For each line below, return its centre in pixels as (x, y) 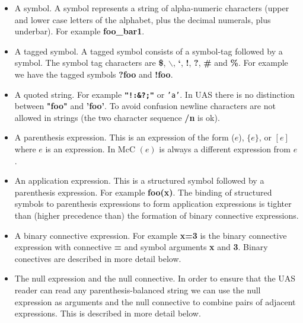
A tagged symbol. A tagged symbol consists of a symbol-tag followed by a (149, 51)
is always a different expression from (225, 149)
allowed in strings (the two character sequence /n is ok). (117, 117)
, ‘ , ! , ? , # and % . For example (230, 63)
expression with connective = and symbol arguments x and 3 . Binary (141, 247)
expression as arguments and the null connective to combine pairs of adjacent (155, 301)
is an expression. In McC (90, 149)
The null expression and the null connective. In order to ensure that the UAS (155, 278)
